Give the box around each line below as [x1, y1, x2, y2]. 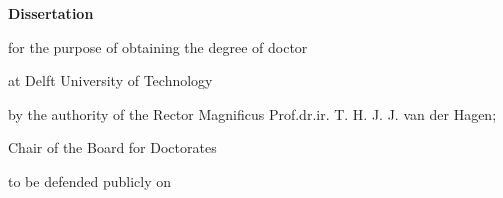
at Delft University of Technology [8, 70, 213, 91]
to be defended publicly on [8, 170, 171, 191]
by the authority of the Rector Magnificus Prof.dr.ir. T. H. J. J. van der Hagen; [8, 103, 497, 124]
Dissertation [8, 3, 94, 23]
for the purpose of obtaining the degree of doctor [8, 36, 308, 57]
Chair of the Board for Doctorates [8, 137, 217, 158]
